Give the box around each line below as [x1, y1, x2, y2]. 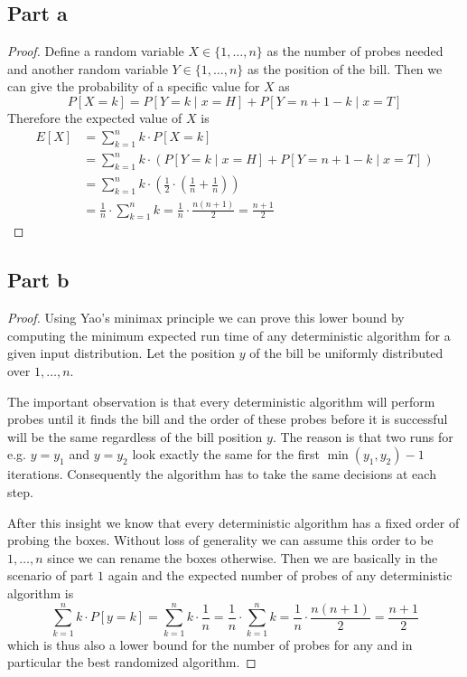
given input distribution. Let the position [7, 343, 236, 362]
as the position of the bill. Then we [248, 59, 443, 78]
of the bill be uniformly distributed [249, 343, 444, 362]
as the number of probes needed [266, 42, 444, 61]
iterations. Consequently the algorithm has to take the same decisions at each [7, 465, 436, 484]
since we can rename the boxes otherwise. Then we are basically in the [47, 548, 438, 567]
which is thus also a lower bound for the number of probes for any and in [7, 635, 413, 653]
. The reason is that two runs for [272, 427, 453, 446]
